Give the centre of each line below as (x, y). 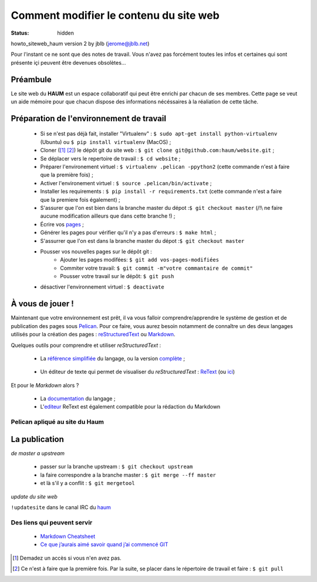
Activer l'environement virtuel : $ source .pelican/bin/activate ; (126, 183)
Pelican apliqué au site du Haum (58, 422)
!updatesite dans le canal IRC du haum (61, 507)
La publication (38, 439)
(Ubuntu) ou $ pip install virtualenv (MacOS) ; (106, 142)
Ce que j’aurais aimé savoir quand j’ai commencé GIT (104, 544)
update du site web (34, 496)
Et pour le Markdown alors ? (45, 385)
